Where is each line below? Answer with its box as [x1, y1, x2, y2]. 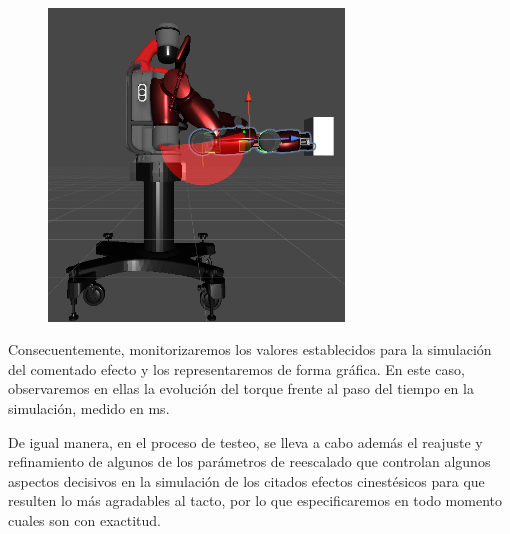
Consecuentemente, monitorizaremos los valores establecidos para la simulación [8, 339, 492, 360]
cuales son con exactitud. [8, 509, 161, 530]
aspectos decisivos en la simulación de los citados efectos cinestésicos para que [8, 470, 485, 491]
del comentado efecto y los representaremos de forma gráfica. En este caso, [8, 358, 465, 379]
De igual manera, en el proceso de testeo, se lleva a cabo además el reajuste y [8, 431, 483, 452]
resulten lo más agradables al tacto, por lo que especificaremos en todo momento [8, 490, 502, 511]
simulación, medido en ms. [8, 398, 170, 419]
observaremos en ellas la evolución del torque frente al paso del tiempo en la [8, 378, 474, 399]
